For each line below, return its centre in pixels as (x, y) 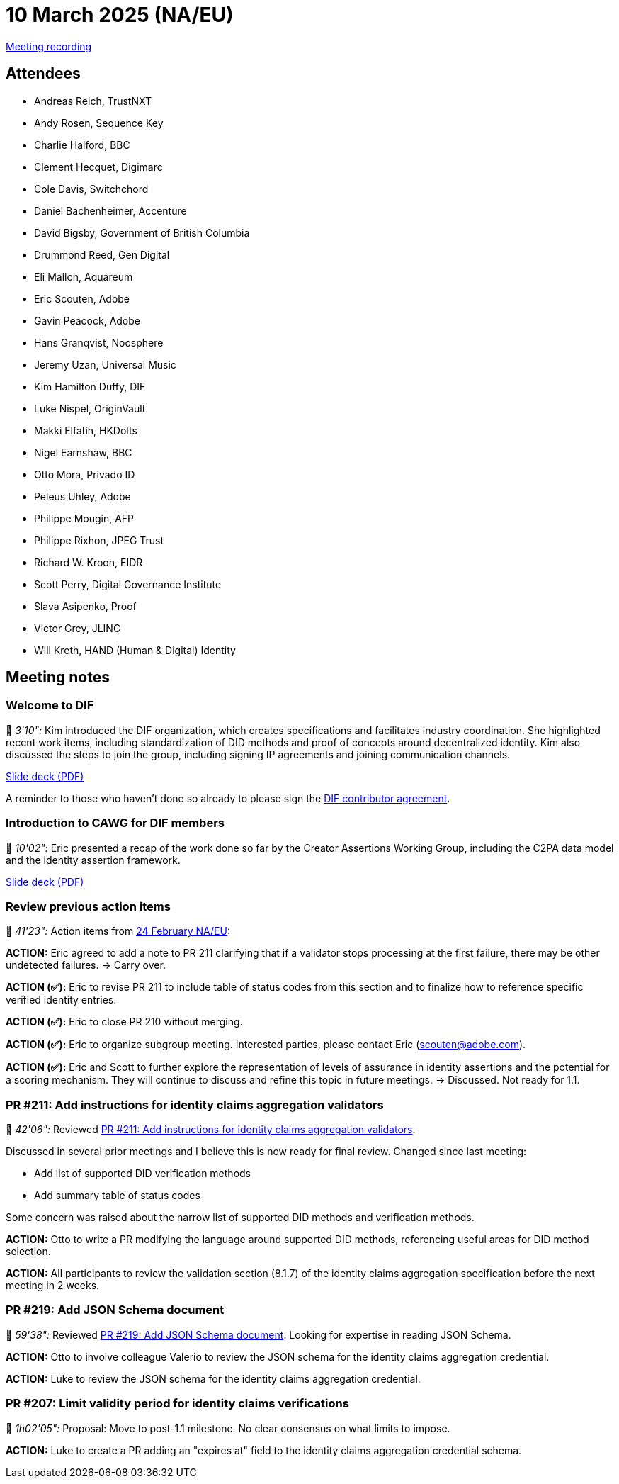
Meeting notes (58, 678)
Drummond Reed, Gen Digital (102, 254)
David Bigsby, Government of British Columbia (142, 232)
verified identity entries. (61, 1000)
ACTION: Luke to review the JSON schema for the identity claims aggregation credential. (213, 1378)
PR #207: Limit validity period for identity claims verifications (177, 1404)
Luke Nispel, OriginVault (90, 408)
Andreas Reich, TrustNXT (93, 101)
